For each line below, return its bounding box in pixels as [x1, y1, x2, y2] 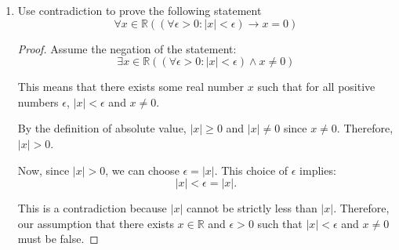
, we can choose [105, 161, 180, 178]
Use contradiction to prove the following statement [17, 2, 262, 18]
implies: [299, 161, 336, 178]
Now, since [17, 161, 70, 178]
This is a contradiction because [17, 200, 167, 216]
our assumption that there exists [17, 215, 174, 231]
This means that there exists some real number [17, 78, 245, 95]
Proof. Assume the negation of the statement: [17, 40, 237, 56]
